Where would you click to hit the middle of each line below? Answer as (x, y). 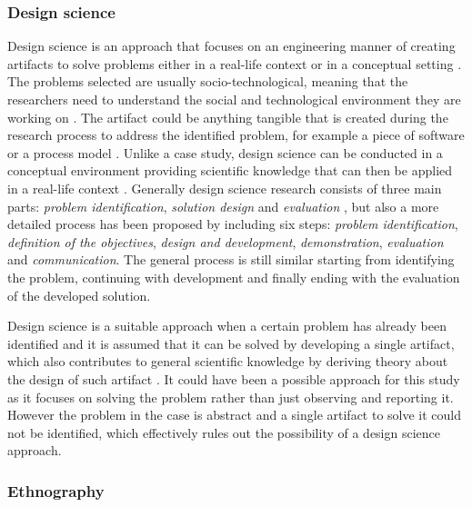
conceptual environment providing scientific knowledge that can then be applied (230, 170)
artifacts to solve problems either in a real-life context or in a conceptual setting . (235, 63)
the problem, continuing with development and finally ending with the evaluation (234, 277)
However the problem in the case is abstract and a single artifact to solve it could (235, 415)
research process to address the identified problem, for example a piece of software (236, 135)
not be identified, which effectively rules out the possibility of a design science (224, 432)
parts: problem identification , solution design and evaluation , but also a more (223, 206)
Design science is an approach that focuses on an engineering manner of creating (231, 46)
